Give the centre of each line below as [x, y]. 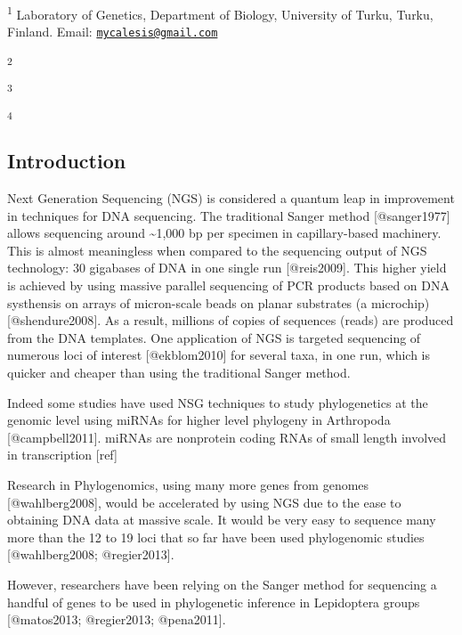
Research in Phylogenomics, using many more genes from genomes [188, 484]
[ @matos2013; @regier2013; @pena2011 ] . [117, 619]
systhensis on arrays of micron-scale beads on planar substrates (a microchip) [219, 302]
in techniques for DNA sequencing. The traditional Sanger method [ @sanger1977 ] [229, 215]
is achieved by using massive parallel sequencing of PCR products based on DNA [229, 285]
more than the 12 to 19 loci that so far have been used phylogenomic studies [216, 537]
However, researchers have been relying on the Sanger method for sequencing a [222, 584]
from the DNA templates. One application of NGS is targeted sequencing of [214, 337]
